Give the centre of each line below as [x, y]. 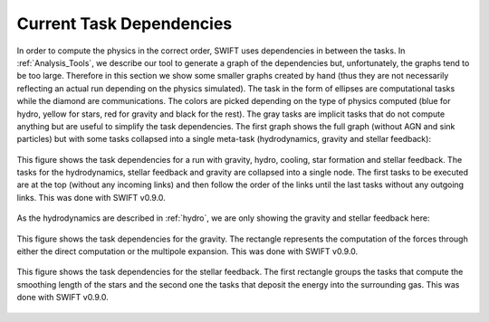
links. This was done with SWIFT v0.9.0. [91, 197]
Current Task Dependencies [125, 24]
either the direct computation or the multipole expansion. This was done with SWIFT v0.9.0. [187, 251]
